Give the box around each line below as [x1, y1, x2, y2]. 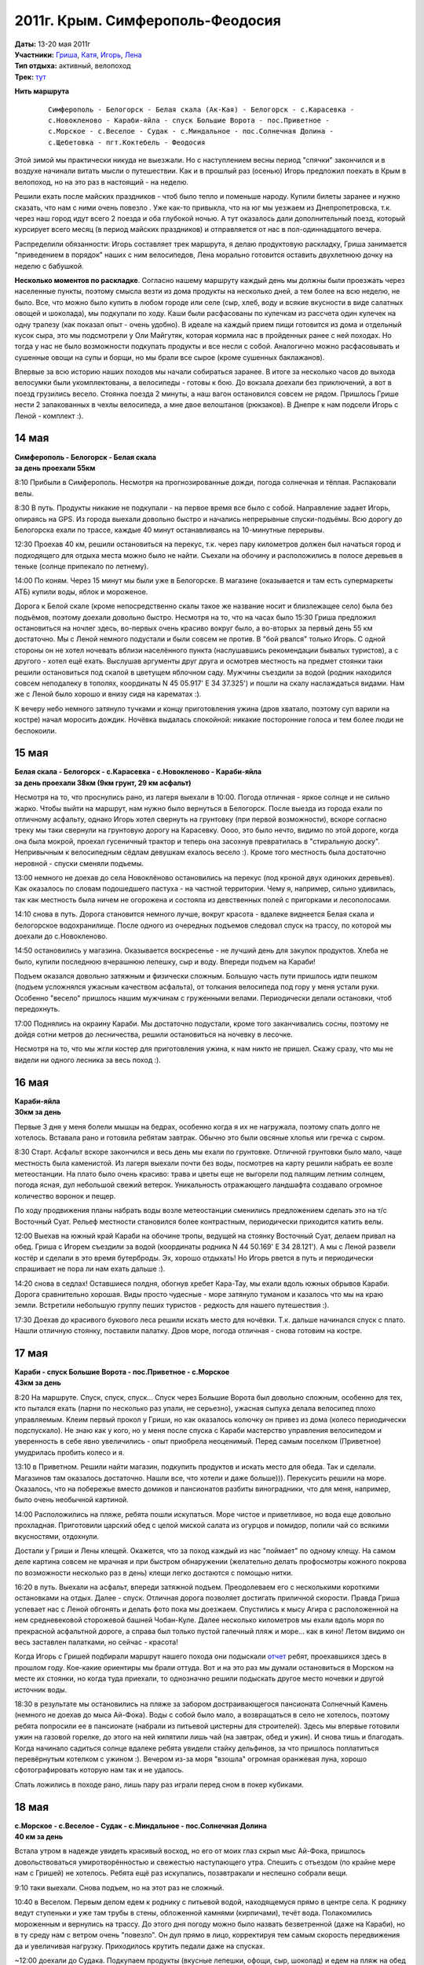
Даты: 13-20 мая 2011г [14, 39, 91, 49]
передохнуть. [14, 1005, 60, 1014]
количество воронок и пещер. [14, 1191, 116, 1200]
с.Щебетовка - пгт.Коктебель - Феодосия [48, 138, 206, 147]
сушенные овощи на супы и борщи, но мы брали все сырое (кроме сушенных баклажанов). [14, 352, 325, 362]
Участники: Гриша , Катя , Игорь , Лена [14, 50, 142, 59]
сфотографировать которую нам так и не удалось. [14, 1765, 185, 1775]
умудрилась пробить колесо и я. [14, 1447, 125, 1457]
